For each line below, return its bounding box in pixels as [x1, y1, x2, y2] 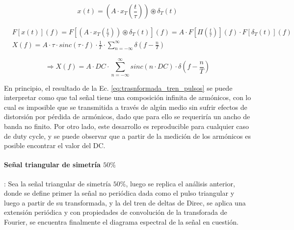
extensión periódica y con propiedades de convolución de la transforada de [4, 207, 227, 217]
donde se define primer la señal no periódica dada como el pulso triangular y [4, 188, 235, 198]
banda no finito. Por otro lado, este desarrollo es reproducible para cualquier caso [4, 121, 249, 131]
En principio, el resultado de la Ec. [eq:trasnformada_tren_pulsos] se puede [4, 82, 233, 93]
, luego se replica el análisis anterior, [126, 178, 235, 188]
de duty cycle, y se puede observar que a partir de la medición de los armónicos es [4, 130, 251, 141]
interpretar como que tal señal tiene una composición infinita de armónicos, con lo [4, 92, 251, 102]
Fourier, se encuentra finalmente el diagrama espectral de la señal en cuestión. [4, 216, 239, 227]
